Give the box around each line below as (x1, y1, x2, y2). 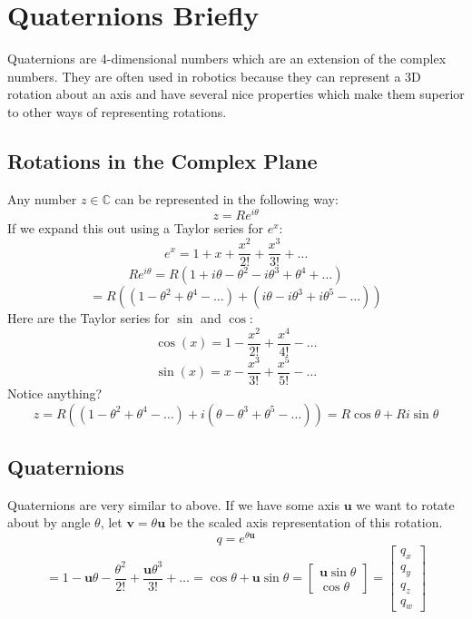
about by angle (7, 513, 91, 532)
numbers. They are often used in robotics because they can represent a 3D (7, 66, 421, 85)
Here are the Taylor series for (7, 309, 170, 328)
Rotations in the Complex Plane (7, 146, 318, 174)
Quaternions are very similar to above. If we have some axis (7, 495, 339, 514)
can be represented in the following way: (114, 189, 339, 208)
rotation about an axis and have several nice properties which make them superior (7, 84, 465, 103)
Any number (7, 189, 77, 208)
